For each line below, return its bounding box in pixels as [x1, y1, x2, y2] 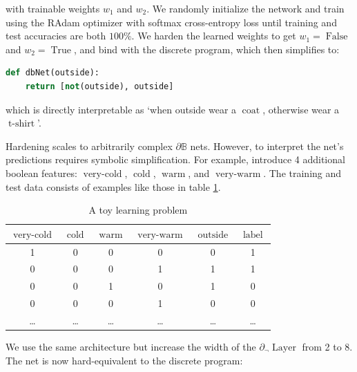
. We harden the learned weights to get [131, 28, 296, 43]
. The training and [263, 165, 342, 180]
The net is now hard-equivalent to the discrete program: [6, 353, 243, 367]
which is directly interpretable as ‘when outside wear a [6, 102, 237, 116]
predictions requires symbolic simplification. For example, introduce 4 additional [6, 152, 345, 167]
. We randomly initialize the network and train [146, 1, 345, 15]
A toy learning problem [88, 203, 188, 217]
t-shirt [8, 119, 35, 129]
